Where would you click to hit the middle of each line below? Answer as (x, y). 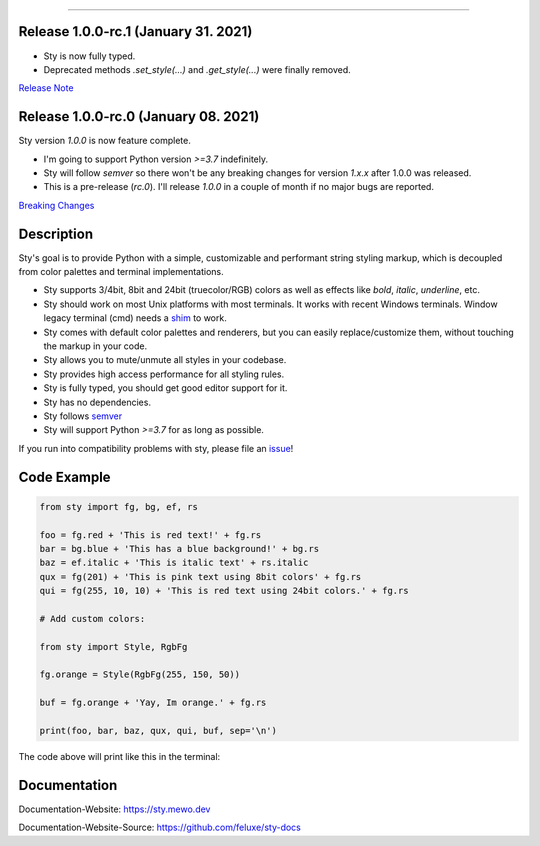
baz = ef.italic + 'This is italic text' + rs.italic (174, 563)
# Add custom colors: (92, 618)
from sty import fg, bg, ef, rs (119, 506)
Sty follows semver (83, 416)
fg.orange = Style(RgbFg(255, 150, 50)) (139, 674)
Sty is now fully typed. (89, 56)
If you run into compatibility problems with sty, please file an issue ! (156, 448)
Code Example (64, 476)
